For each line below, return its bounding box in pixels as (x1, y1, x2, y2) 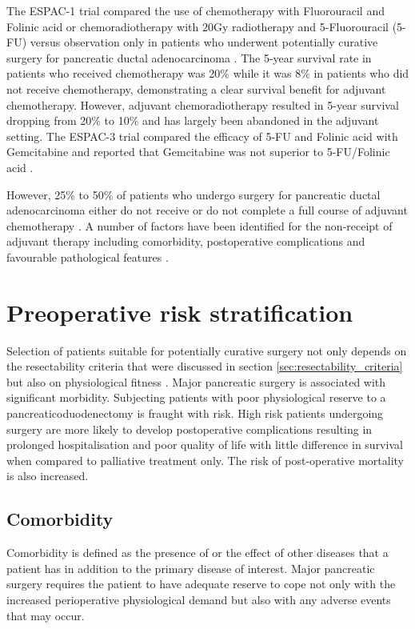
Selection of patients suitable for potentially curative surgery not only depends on (6, 342, 407, 359)
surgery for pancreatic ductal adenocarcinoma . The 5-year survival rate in (6, 49, 372, 66)
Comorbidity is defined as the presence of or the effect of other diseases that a (6, 544, 389, 561)
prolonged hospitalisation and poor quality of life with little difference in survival (6, 436, 403, 453)
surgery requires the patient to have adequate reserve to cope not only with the (6, 575, 396, 592)
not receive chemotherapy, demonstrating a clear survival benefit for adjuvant (6, 80, 386, 97)
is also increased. (6, 467, 89, 484)
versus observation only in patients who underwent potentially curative (30, 34, 378, 50)
